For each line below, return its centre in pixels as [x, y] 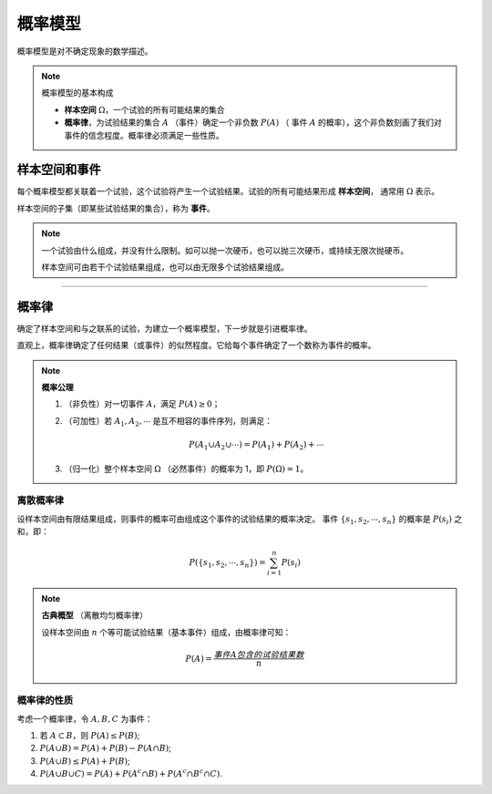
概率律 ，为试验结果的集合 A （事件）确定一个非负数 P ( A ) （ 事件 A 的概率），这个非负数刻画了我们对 [253, 122]
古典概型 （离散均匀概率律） [94, 615]
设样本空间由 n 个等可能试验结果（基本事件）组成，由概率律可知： [166, 632]
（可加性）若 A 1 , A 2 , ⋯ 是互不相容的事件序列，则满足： [169, 422]
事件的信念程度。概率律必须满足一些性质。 [144, 135]
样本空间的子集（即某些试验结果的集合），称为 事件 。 [116, 208]
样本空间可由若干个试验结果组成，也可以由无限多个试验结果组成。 [165, 267]
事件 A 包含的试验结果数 [259, 655]
